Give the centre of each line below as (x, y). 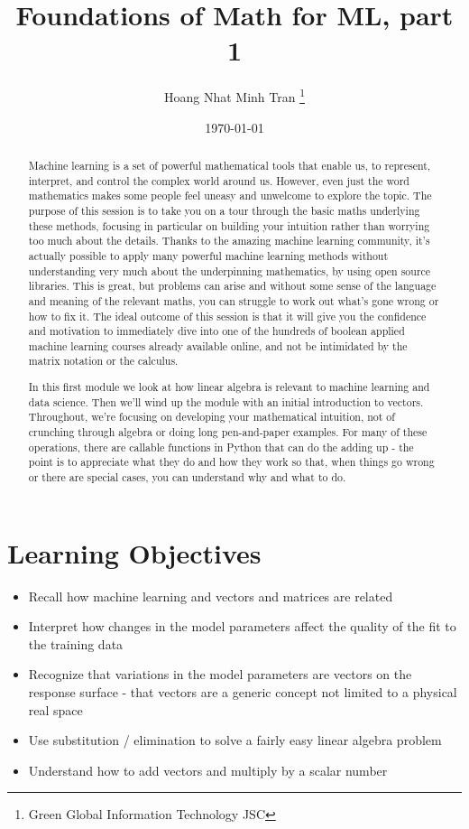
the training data (76, 643)
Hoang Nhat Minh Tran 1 (234, 95)
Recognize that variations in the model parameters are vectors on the (220, 674)
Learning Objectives (134, 552)
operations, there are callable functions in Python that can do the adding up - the (221, 447)
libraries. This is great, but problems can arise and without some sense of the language (232, 286)
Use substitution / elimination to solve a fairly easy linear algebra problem (235, 740)
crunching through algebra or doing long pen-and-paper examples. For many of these (228, 432)
